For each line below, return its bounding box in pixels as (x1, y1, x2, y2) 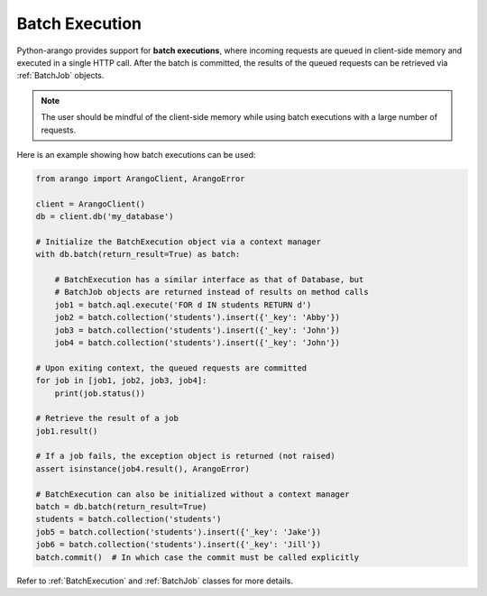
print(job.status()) (54, 388, 146, 399)
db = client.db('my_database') (35, 212, 175, 222)
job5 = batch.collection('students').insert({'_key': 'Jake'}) (35, 527, 322, 536)
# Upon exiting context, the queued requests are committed (35, 362, 308, 373)
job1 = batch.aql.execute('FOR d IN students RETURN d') (54, 299, 312, 310)
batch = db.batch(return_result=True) (35, 501, 207, 512)
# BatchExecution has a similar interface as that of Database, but (54, 275, 364, 284)
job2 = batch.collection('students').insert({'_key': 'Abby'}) (54, 312, 341, 323)
